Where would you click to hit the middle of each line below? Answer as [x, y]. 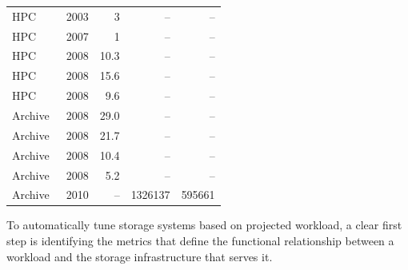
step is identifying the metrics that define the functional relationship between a [200, 241]
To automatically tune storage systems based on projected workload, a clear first [204, 225]
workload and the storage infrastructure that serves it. [140, 256]
